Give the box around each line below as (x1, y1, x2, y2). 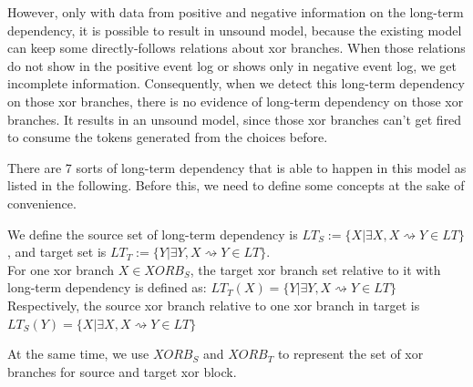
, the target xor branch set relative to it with (190, 260, 441, 279)
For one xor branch (7, 260, 114, 279)
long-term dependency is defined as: (7, 278, 207, 297)
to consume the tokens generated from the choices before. (7, 127, 328, 147)
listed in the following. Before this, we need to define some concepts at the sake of (7, 176, 465, 195)
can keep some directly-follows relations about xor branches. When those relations (7, 38, 466, 57)
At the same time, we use (7, 344, 149, 363)
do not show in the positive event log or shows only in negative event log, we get (7, 56, 458, 75)
